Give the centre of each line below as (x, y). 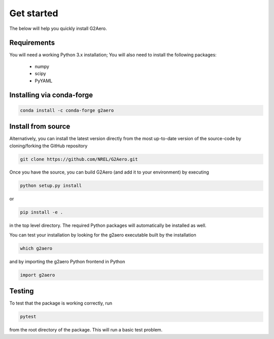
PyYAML (44, 81)
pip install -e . (42, 212)
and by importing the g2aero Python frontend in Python (67, 261)
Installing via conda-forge (51, 95)
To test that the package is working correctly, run (61, 303)
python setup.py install (51, 186)
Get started (34, 13)
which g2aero (36, 248)
